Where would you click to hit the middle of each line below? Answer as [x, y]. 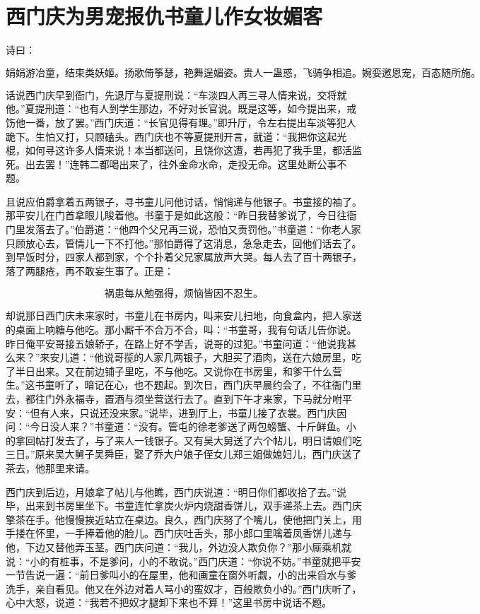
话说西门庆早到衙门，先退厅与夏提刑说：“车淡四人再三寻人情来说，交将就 [176, 94]
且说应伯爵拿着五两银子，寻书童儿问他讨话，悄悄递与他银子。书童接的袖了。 [184, 201]
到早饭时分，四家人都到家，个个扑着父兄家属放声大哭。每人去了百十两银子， [184, 257]
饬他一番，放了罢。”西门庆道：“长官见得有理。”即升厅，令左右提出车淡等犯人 [181, 122]
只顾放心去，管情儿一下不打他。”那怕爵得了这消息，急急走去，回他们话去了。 [184, 243]
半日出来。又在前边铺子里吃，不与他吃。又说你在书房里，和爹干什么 [174, 371]
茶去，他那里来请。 [50, 467]
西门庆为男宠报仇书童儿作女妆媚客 [164, 16]
